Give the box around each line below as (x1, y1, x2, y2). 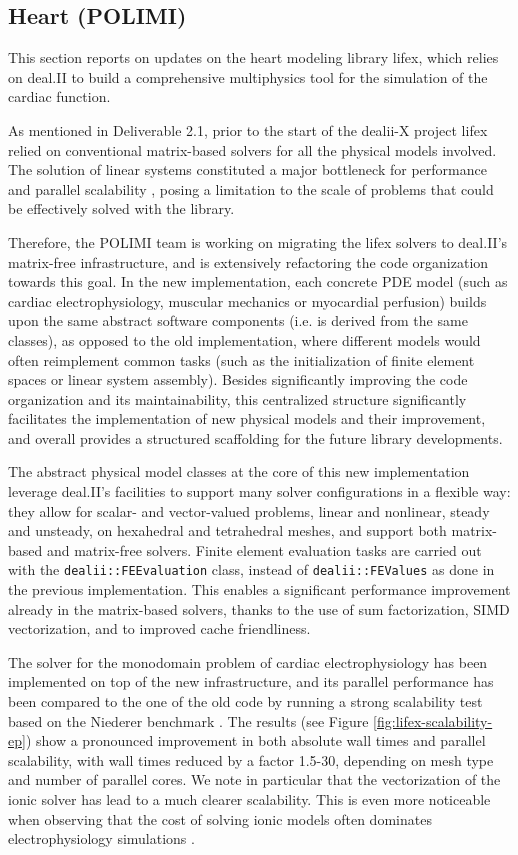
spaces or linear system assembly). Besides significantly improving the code (8, 369, 468, 390)
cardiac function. (8, 86, 111, 107)
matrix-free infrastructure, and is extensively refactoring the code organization (8, 251, 489, 272)
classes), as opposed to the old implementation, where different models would (8, 329, 481, 350)
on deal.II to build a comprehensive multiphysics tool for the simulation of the (8, 66, 488, 87)
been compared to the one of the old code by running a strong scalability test (8, 691, 483, 712)
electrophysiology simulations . (8, 828, 195, 849)
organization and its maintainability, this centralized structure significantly (8, 388, 467, 409)
